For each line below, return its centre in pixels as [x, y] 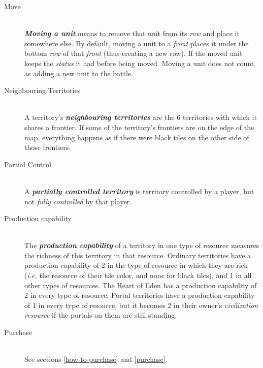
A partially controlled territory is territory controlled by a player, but [139, 191]
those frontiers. [48, 147]
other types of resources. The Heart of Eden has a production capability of [141, 285]
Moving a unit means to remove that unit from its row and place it [132, 33]
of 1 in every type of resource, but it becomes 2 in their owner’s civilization [141, 305]
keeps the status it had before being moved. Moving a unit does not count [139, 63]
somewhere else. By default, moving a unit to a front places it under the [137, 43]
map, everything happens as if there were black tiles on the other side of [137, 137]
